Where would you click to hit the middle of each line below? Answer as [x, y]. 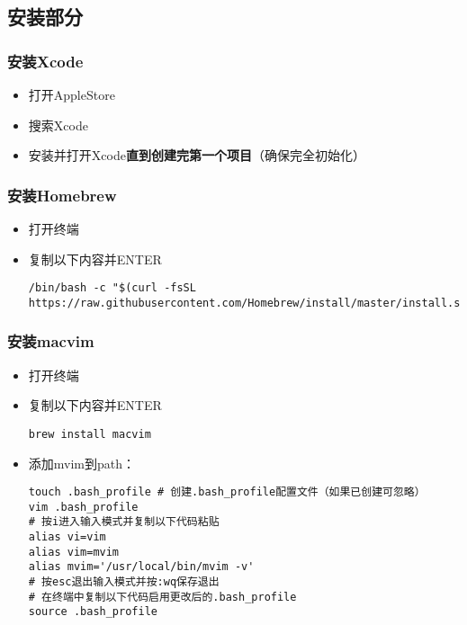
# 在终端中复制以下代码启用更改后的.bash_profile [162, 597]
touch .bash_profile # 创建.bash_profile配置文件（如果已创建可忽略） [227, 492]
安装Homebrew [62, 195]
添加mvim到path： [82, 463]
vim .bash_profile [83, 507]
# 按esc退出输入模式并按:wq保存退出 [124, 582]
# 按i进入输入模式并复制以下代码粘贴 [124, 522]
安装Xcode [45, 61]
